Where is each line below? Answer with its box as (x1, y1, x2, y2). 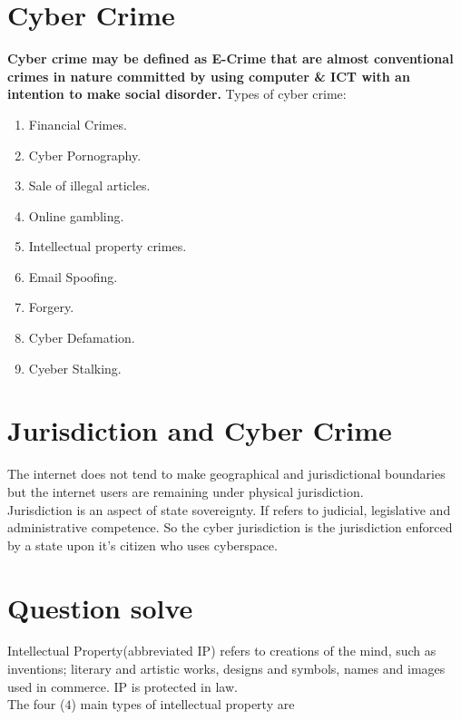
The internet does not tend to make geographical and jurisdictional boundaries (7, 464, 446, 483)
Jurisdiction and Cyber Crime (7, 412, 392, 449)
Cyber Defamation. (28, 328, 135, 347)
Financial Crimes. (28, 114, 127, 133)
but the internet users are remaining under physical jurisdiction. (7, 482, 364, 501)
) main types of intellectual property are (71, 695, 295, 714)
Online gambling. (28, 206, 124, 225)
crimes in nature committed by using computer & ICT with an (7, 66, 410, 85)
